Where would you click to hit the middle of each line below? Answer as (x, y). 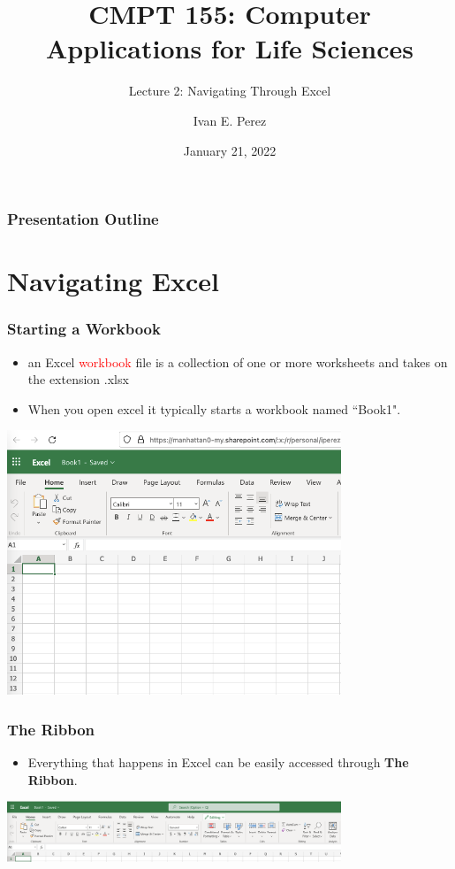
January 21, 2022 (230, 150)
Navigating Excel (113, 281)
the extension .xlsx (78, 379)
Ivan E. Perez (230, 120)
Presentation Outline (83, 219)
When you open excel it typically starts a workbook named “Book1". (214, 408)
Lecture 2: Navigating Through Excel (230, 91)
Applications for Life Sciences (230, 48)
